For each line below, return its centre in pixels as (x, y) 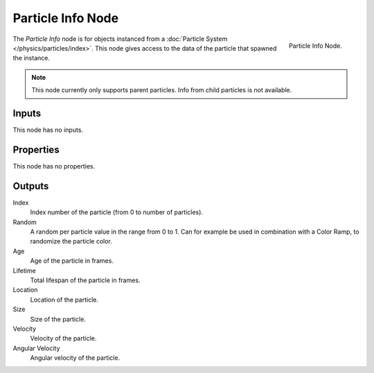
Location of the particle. (64, 300)
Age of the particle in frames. (72, 261)
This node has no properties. (54, 166)
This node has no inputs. (48, 130)
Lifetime (24, 270)
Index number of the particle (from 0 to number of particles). (117, 212)
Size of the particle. (58, 319)
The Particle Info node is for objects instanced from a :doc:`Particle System (120, 39)
